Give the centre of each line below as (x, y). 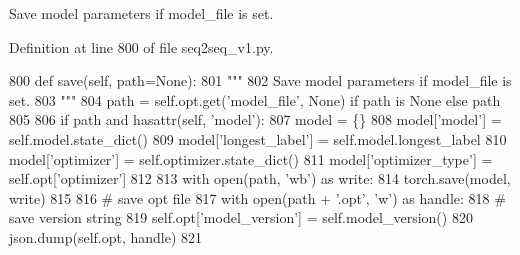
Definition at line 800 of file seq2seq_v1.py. (141, 46)
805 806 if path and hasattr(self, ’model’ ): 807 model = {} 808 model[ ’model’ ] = (255, 119)
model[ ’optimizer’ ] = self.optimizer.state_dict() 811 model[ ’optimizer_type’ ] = (251, 158)
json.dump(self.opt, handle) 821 (106, 236)
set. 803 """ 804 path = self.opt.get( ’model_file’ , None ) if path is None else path (255, 99)
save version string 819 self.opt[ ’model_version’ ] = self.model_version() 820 (241, 217)
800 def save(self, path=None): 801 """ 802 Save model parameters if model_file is (260, 80)
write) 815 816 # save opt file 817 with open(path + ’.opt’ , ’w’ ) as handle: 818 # (257, 197)
